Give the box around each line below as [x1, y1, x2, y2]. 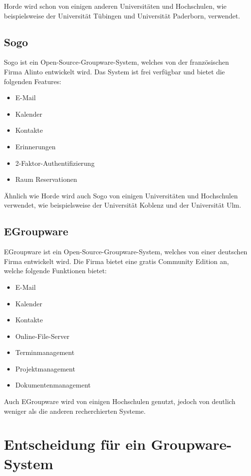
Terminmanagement [15, 347, 75, 357]
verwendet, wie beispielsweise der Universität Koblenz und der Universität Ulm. [4, 200, 241, 210]
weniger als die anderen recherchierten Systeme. [4, 405, 146, 416]
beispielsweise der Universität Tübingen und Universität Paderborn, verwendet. [4, 10, 240, 20]
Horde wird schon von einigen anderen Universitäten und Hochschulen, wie [4, 1, 227, 11]
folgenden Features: [4, 76, 62, 86]
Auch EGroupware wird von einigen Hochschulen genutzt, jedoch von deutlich [4, 396, 235, 406]
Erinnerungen [15, 141, 56, 151]
